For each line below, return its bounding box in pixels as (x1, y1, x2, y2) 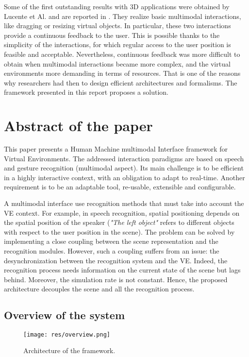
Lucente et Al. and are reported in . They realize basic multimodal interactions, (4, 11, 241, 21)
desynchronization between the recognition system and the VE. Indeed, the (4, 255, 228, 265)
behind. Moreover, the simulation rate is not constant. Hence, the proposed (4, 274, 228, 284)
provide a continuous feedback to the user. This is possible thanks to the (4, 30, 220, 40)
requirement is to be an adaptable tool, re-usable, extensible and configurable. (4, 182, 236, 192)
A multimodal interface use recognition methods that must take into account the (4, 198, 244, 208)
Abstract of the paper (4, 116, 153, 136)
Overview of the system (4, 307, 125, 323)
